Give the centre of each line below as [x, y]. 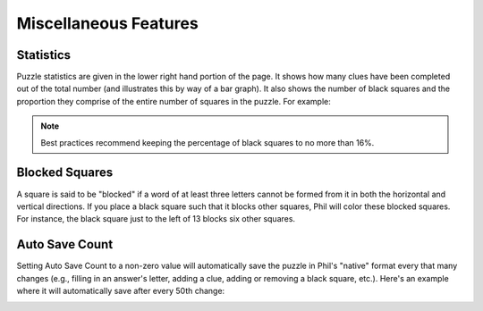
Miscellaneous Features [107, 23]
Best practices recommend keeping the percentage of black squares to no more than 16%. [208, 142]
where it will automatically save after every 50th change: [121, 291]
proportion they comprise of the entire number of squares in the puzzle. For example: [174, 101]
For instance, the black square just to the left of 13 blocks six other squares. [156, 219]
